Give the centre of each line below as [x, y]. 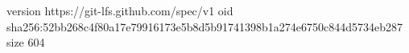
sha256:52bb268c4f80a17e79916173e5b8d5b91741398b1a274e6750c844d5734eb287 [205, 26]
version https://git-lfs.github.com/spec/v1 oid [120, 10]
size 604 [26, 42]
